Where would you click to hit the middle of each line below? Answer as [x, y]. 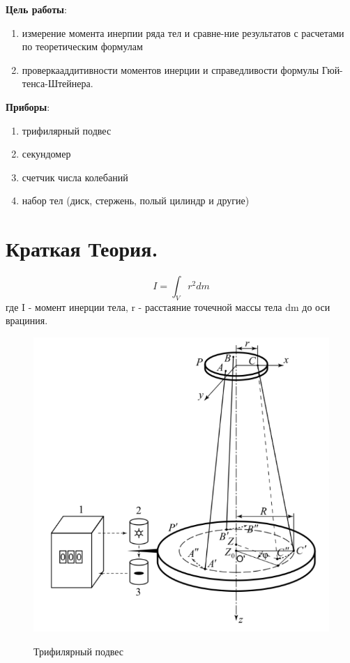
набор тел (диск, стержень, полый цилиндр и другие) [136, 200]
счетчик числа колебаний [75, 177]
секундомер [46, 154]
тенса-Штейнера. [58, 83]
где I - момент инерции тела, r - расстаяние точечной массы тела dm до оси [168, 306]
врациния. [27, 320]
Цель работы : [36, 9]
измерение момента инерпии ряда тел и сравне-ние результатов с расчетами [183, 32]
